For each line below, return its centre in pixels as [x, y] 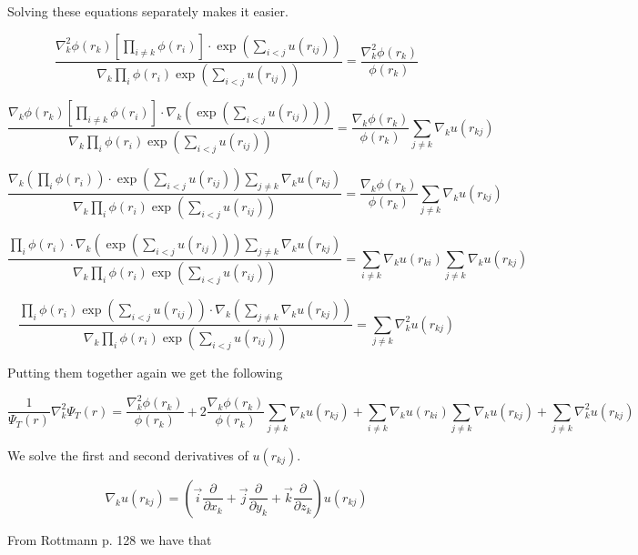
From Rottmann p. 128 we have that [110, 539]
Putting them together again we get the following [145, 372]
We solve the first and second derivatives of [128, 454]
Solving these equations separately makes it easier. [148, 11]
